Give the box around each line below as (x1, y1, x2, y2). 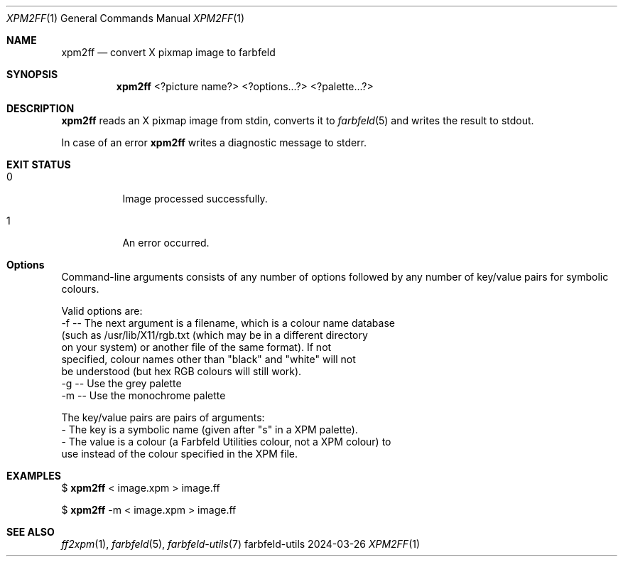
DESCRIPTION (6, 102, 75, 114)
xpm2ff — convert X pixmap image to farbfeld (61, 46, 276, 58)
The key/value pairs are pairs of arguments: (61, 411, 265, 423)
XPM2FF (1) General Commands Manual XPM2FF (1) (6, 12, 245, 24)
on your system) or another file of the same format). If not (61, 341, 332, 353)
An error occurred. (122, 237, 210, 249)
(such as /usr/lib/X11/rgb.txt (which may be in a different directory (61, 329, 368, 341)
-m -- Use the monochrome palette (61, 389, 226, 401)
